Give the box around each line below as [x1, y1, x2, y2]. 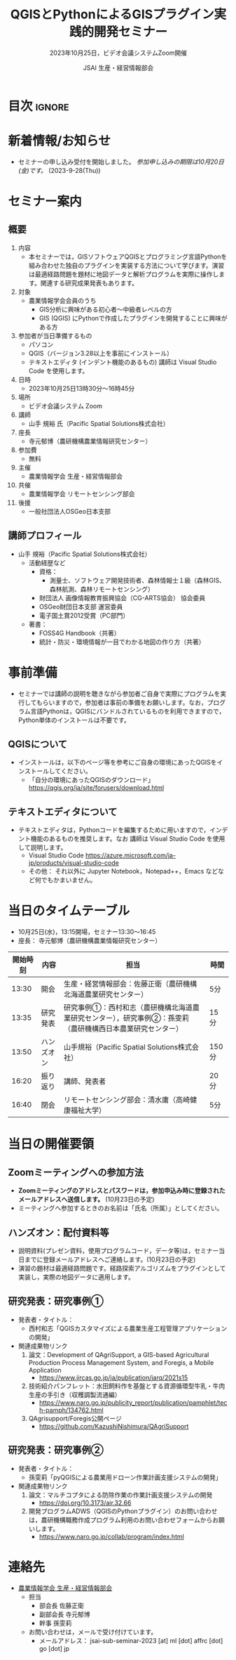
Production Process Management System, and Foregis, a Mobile [28, 1358, 214, 1367]
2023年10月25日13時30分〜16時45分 [28, 384, 135, 392]
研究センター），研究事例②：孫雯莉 [70, 1013, 190, 1023]
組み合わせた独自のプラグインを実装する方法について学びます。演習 [28, 261, 225, 269]
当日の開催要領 [8, 1136, 95, 1153]
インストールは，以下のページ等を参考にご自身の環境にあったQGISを [18, 758, 217, 767]
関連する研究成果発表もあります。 [40, 278, 139, 287]
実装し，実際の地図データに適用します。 [18, 1273, 135, 1281]
